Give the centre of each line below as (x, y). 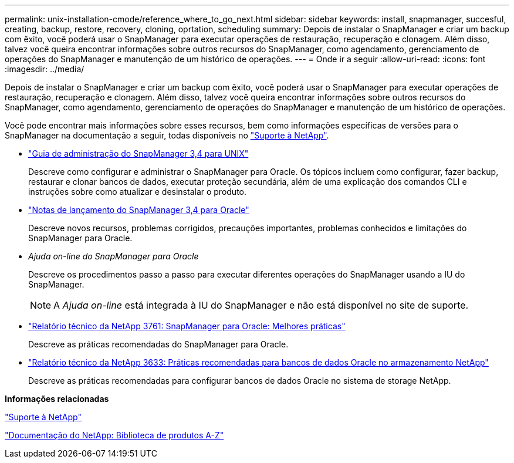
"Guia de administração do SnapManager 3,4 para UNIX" (138, 153)
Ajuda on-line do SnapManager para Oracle (114, 256)
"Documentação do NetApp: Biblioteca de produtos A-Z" (114, 435)
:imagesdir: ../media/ (45, 69)
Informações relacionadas (57, 399)
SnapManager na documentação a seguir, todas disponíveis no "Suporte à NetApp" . (167, 135)
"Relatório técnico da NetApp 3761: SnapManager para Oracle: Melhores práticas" (187, 326)
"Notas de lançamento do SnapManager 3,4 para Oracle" (139, 210)
